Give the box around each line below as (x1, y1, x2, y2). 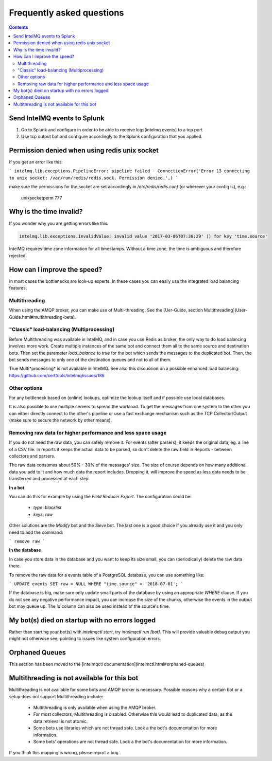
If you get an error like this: (9, 159, 63, 165)
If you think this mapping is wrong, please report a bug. (9, 750, 120, 756)
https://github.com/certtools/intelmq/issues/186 (9, 372, 104, 378)
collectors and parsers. (9, 453, 55, 459)
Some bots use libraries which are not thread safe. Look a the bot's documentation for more (33, 725, 217, 731)
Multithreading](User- (204, 307, 248, 313)
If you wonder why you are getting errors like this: (9, 220, 109, 226)
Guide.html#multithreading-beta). (9, 314, 76, 320)
